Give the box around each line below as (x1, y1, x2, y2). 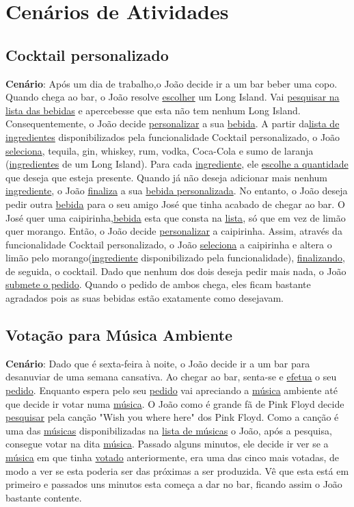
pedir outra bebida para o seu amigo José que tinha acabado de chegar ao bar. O (5, 196, 345, 211)
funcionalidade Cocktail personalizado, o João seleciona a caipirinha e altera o (5, 237, 332, 251)
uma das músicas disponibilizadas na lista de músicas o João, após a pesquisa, (5, 423, 332, 437)
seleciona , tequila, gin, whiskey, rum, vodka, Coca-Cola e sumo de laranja (5, 143, 314, 157)
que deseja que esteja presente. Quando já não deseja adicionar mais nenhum (5, 170, 328, 184)
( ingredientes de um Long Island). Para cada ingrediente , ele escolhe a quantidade (5, 157, 349, 171)
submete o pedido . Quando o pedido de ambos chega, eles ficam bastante (5, 277, 311, 291)
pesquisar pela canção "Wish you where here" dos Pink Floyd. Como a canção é (5, 410, 339, 424)
